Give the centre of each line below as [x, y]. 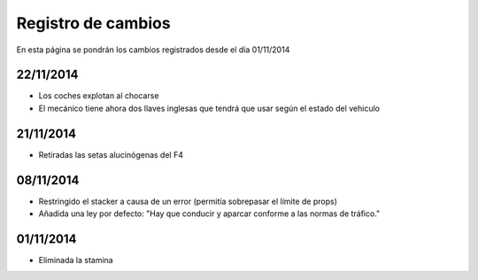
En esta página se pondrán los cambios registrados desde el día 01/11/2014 [153, 50]
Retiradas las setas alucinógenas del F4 [111, 154]
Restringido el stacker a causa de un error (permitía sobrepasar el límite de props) [188, 201]
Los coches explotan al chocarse [99, 96]
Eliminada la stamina [76, 260]
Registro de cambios [94, 23]
